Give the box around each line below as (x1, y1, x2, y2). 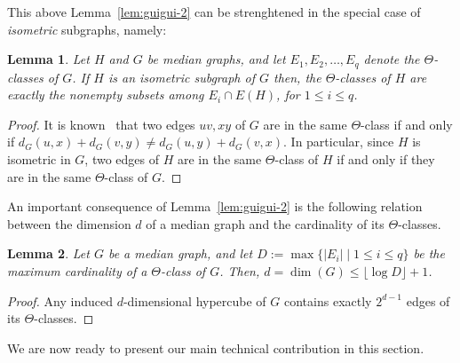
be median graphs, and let (147, 50, 286, 68)
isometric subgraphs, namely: (7, 20, 167, 38)
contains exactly (284, 291, 372, 310)
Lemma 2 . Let (7, 244, 90, 263)
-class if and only (361, 114, 453, 133)
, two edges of (84, 150, 160, 169)
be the (413, 244, 445, 263)
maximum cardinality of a (7, 261, 147, 280)
